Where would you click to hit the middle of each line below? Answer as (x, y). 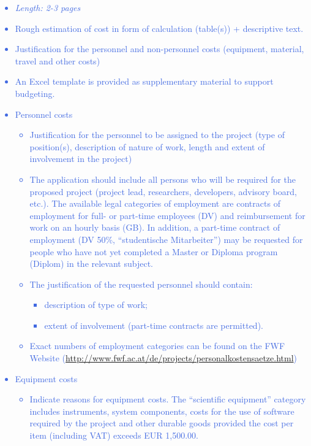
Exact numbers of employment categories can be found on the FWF (157, 346)
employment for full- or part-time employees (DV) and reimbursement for (167, 215)
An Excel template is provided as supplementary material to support (144, 81)
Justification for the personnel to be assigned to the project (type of (157, 135)
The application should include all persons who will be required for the (163, 179)
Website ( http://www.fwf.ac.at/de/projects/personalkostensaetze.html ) (163, 358)
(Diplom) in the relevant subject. (91, 263)
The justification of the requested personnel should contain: (141, 284)
